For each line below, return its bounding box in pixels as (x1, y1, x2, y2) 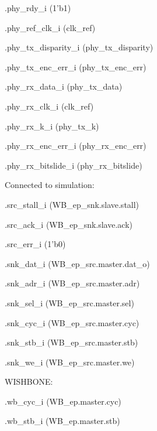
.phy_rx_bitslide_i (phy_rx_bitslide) (5, 159, 142, 171)
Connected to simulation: (5, 179, 95, 191)
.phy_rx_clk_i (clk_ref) (5, 100, 94, 112)
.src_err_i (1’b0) (5, 238, 66, 250)
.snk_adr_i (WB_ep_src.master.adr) (5, 277, 140, 289)
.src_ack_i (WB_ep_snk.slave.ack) (5, 218, 133, 230)
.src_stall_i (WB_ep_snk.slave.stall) (5, 198, 139, 210)
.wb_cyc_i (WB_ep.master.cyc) (5, 395, 121, 407)
